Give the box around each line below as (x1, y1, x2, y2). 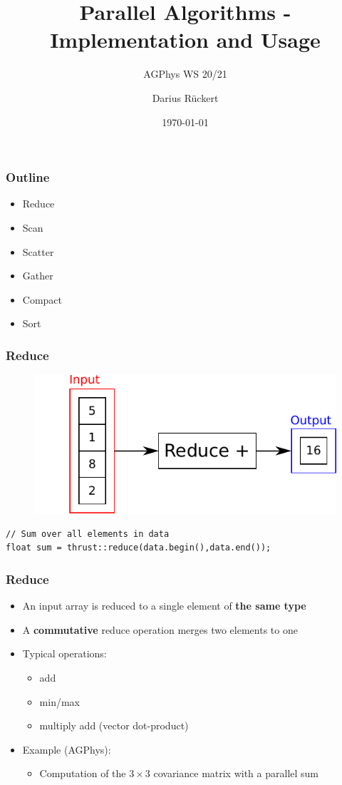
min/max (39, 694, 80, 709)
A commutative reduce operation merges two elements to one (22, 622, 298, 637)
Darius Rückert (152, 90, 219, 105)
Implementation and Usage (50, 25, 321, 54)
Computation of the (39, 766, 126, 781)
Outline (6, 168, 50, 186)
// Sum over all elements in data (6, 528, 170, 539)
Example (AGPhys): (22, 742, 111, 756)
